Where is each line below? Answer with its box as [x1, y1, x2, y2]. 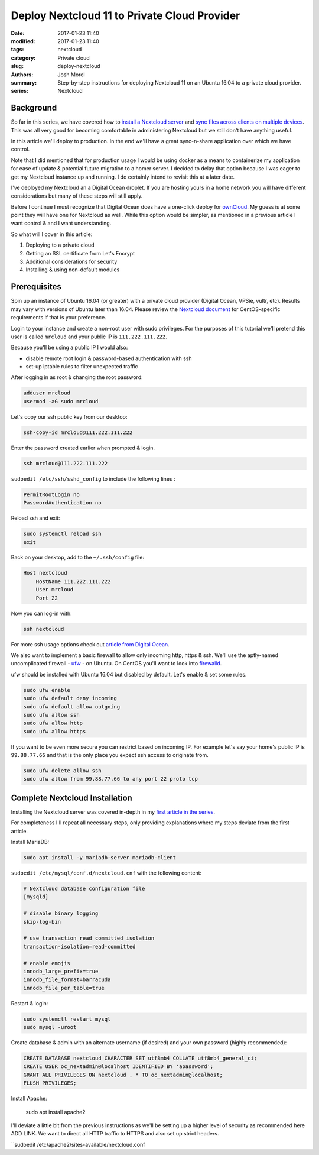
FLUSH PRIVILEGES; [23, 1080, 77, 1086]
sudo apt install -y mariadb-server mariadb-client [23, 855, 177, 861]
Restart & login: [11, 999, 48, 1007]
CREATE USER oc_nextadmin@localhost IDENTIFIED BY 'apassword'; [23, 1063, 214, 1070]
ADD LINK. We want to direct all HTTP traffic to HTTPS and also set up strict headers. [11, 1130, 219, 1137]
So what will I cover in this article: [11, 231, 93, 238]
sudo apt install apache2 [25, 1108, 86, 1115]
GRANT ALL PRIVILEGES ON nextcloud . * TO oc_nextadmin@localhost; [23, 1071, 223, 1078]
